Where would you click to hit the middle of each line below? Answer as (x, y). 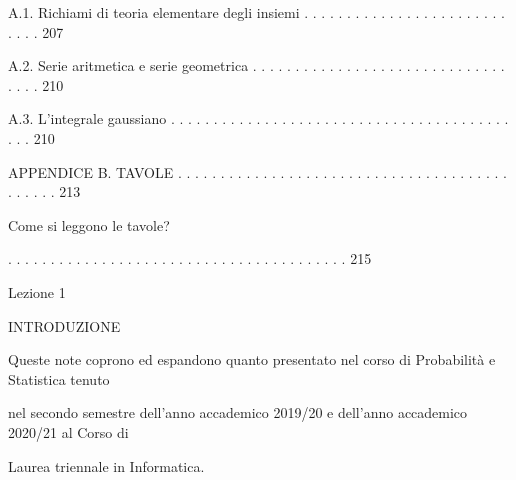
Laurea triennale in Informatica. (106, 465)
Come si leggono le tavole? (89, 224)
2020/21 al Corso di (68, 431)
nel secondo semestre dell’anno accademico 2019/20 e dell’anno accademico (238, 412)
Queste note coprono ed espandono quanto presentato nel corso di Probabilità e (252, 359)
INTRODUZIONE (64, 325)
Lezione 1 (37, 291)
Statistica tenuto (59, 378)
